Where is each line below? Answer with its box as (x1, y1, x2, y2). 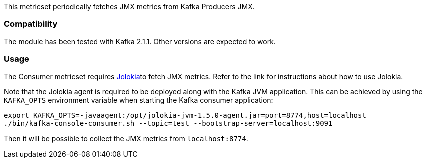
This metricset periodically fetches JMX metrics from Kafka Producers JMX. (4, 2, 255, 11)
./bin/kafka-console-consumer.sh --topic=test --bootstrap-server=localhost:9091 (4, 119, 333, 127)
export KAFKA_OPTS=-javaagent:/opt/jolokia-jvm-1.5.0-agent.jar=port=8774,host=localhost (4, 111, 366, 119)
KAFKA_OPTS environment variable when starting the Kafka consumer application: (4, 95, 273, 104)
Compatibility (4, 19, 58, 29)
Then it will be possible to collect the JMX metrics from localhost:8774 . (4, 134, 248, 143)
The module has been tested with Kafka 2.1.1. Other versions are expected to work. (4, 37, 276, 46)
